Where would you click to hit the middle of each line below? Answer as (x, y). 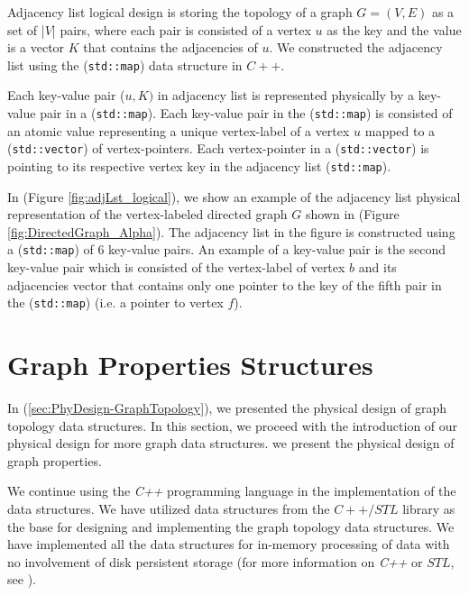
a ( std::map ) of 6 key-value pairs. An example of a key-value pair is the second (227, 249)
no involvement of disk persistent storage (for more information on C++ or (215, 561)
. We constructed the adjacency (356, 47)
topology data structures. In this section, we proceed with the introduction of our (233, 425)
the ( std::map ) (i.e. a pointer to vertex (115, 302)
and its (377, 267)
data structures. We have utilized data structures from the (169, 508)
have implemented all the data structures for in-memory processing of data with (229, 544)
